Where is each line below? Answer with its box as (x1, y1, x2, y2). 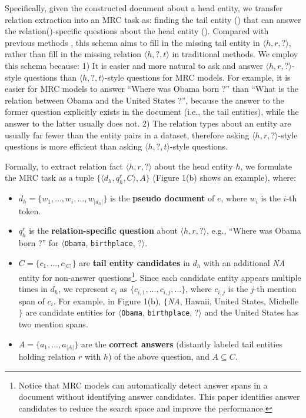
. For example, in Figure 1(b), (53, 294, 161, 307)
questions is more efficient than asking (5, 140, 142, 152)
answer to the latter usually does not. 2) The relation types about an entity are (5, 117, 291, 129)
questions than (24, 71, 76, 83)
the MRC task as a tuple (5, 171, 94, 184)
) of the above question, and (108, 350, 209, 363)
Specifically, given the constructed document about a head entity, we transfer (5, 2, 283, 14)
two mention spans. (18, 318, 88, 330)
